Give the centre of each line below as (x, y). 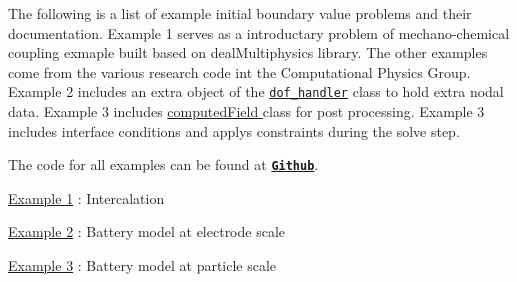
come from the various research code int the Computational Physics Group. (239, 71)
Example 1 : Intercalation (86, 197)
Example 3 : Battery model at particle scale (142, 265)
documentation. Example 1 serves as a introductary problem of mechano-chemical (259, 32)
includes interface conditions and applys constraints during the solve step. (234, 130)
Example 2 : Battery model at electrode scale (147, 231)
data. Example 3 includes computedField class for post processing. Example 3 (246, 111)
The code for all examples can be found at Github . (163, 164)
